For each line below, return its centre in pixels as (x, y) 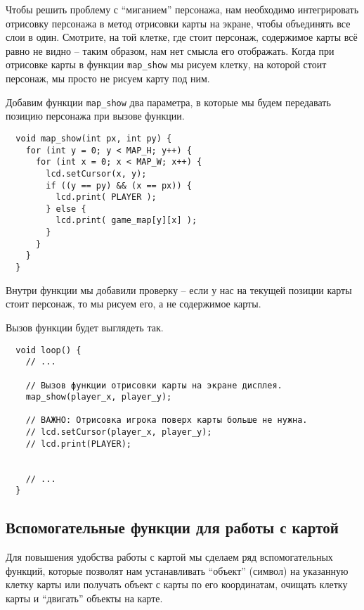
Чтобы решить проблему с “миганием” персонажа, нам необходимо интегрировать (182, 9)
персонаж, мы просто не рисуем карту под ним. (108, 78)
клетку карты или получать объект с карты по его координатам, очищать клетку (177, 584)
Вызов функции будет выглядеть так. (85, 327)
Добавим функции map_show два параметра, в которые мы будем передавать (168, 102)
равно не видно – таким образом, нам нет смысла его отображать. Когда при (170, 50)
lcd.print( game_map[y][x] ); (126, 221)
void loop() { (48, 350)
